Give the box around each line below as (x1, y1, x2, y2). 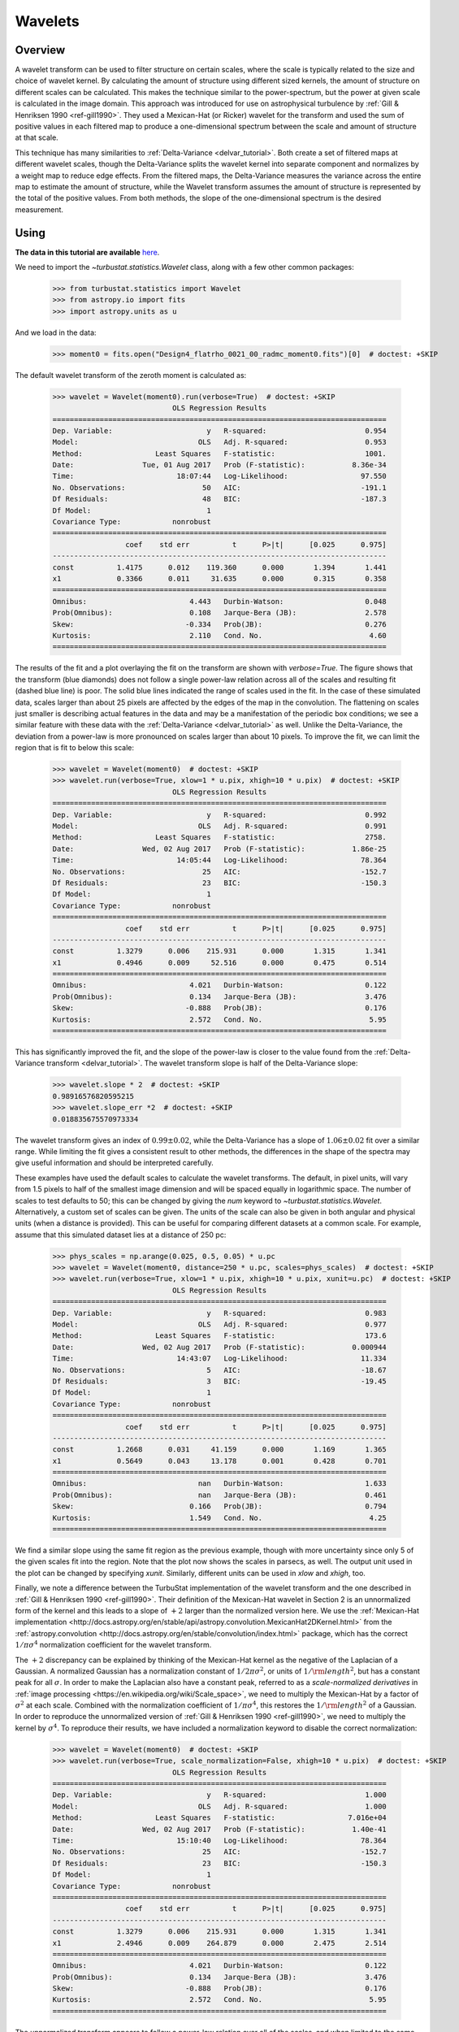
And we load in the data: (15, 328, 97, 337)
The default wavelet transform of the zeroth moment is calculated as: (15, 370, 247, 380)
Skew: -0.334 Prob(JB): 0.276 (52, 619, 388, 629)
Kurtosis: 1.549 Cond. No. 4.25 (52, 1513, 388, 1522)
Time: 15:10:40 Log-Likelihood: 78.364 (52, 1835, 388, 1845)
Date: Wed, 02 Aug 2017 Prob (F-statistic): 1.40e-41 (52, 1825, 388, 1834)
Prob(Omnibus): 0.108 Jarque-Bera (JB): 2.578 (52, 608, 388, 618)
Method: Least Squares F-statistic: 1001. (52, 449, 388, 458)
